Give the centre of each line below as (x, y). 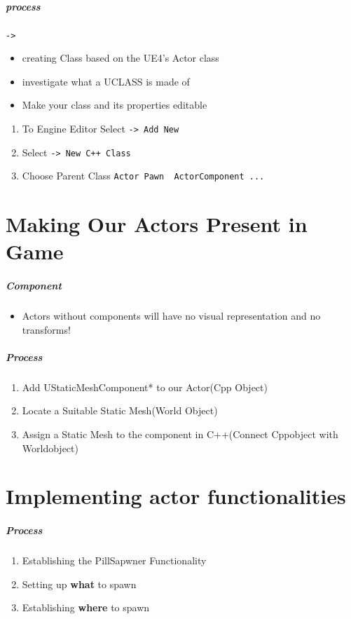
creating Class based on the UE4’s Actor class (121, 58)
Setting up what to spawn (79, 584)
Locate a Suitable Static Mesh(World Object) (120, 410)
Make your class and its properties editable (115, 105)
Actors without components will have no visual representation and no (171, 316)
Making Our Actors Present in (157, 224)
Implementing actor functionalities (176, 496)
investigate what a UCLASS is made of (106, 81)
